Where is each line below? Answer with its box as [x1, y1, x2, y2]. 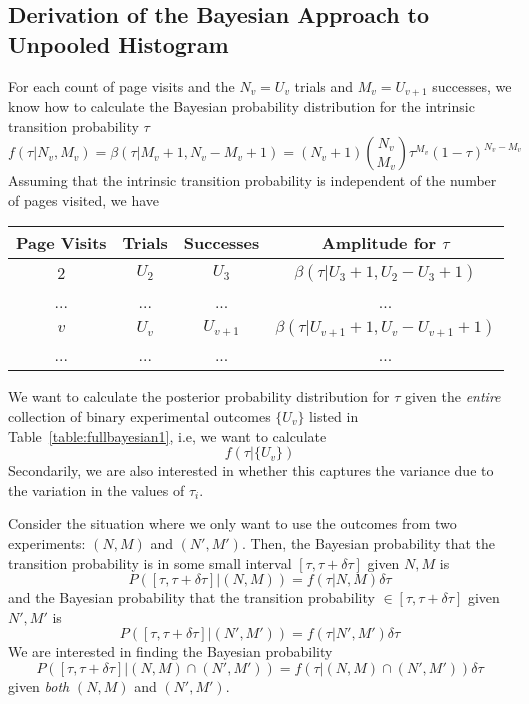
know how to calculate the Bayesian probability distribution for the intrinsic [8, 96, 475, 117]
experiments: [8, 532, 86, 553]
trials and [294, 75, 354, 96]
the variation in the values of [8, 479, 185, 500]
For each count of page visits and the [8, 75, 235, 96]
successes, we [432, 75, 512, 96]
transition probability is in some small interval [8, 552, 292, 573]
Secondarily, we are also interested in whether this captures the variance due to [8, 460, 494, 481]
